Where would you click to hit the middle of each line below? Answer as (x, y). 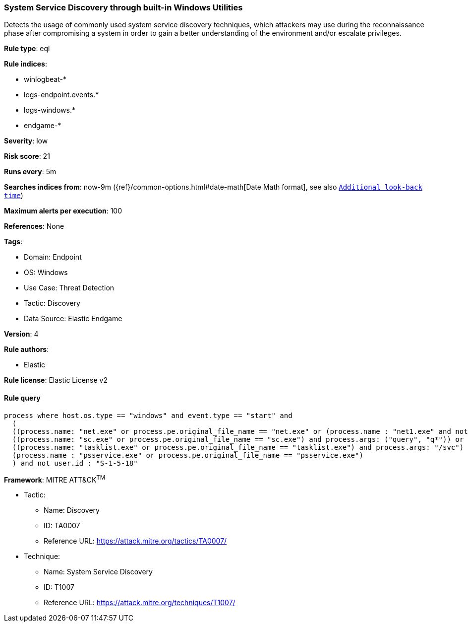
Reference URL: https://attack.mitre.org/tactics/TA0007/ (135, 541)
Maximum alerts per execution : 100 (63, 211)
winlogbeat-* (45, 79)
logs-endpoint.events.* (61, 95)
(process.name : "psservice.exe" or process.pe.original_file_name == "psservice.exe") (188, 455)
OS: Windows (46, 273)
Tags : (13, 242)
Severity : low (26, 141)
